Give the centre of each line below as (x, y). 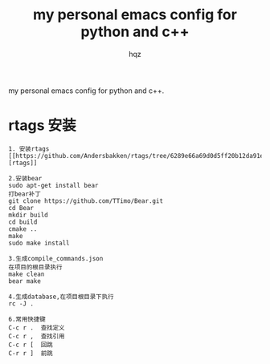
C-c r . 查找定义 (37, 328)
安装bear (29, 178)
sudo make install (39, 243)
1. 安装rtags (29, 149)
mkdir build (28, 215)
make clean (27, 274)
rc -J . (21, 303)
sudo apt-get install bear (53, 185)
